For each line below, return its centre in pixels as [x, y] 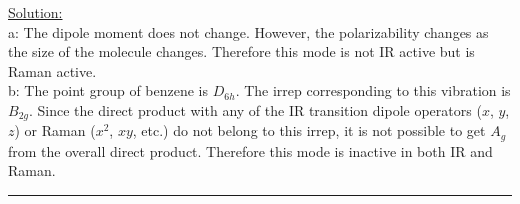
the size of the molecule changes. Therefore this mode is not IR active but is [241, 51]
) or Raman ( [55, 130]
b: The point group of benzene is [108, 90]
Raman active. [52, 70]
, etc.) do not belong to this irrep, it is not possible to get [309, 130]
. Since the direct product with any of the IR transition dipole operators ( [255, 109]
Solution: [35, 12]
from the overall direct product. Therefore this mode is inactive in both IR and [250, 150]
